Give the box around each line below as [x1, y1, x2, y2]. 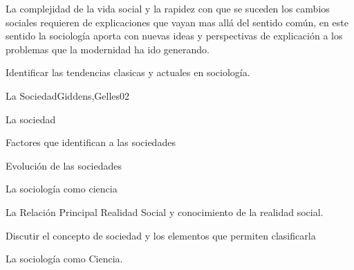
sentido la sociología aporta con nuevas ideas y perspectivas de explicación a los [6, 28, 343, 43]
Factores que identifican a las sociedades [6, 135, 176, 150]
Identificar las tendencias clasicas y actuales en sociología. [6, 65, 250, 80]
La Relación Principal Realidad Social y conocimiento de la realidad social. [6, 204, 324, 219]
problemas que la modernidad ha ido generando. [6, 42, 210, 56]
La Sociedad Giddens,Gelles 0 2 [6, 88, 130, 102]
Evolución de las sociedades [6, 158, 122, 172]
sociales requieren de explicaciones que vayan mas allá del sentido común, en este [6, 15, 348, 29]
